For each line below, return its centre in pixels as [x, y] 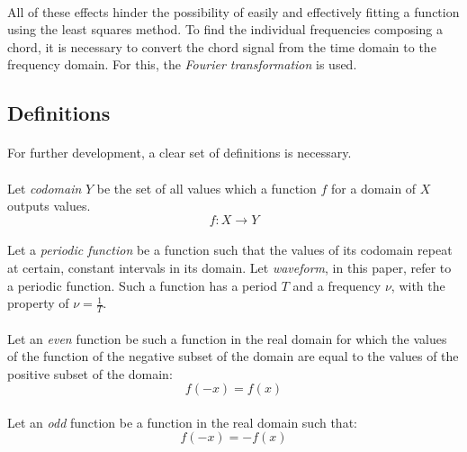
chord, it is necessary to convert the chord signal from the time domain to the [222, 46]
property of [38, 303]
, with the [418, 285]
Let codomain [45, 188]
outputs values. [49, 206]
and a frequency [337, 285]
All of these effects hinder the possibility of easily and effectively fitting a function [233, 11]
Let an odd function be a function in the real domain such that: [182, 422]
